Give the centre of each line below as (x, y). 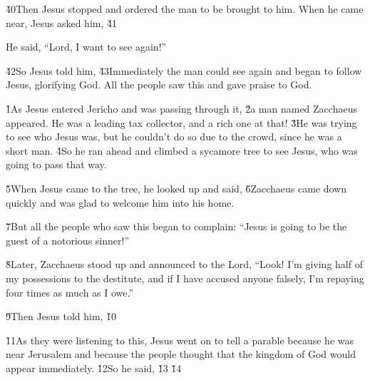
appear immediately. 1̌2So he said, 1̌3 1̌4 (94, 368)
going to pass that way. (56, 164)
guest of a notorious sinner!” (67, 240)
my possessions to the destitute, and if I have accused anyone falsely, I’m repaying (185, 278)
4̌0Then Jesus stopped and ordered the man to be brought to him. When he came (185, 9)
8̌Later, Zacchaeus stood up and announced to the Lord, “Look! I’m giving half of (184, 264)
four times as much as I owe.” (70, 292)
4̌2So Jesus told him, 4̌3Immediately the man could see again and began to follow (184, 70)
